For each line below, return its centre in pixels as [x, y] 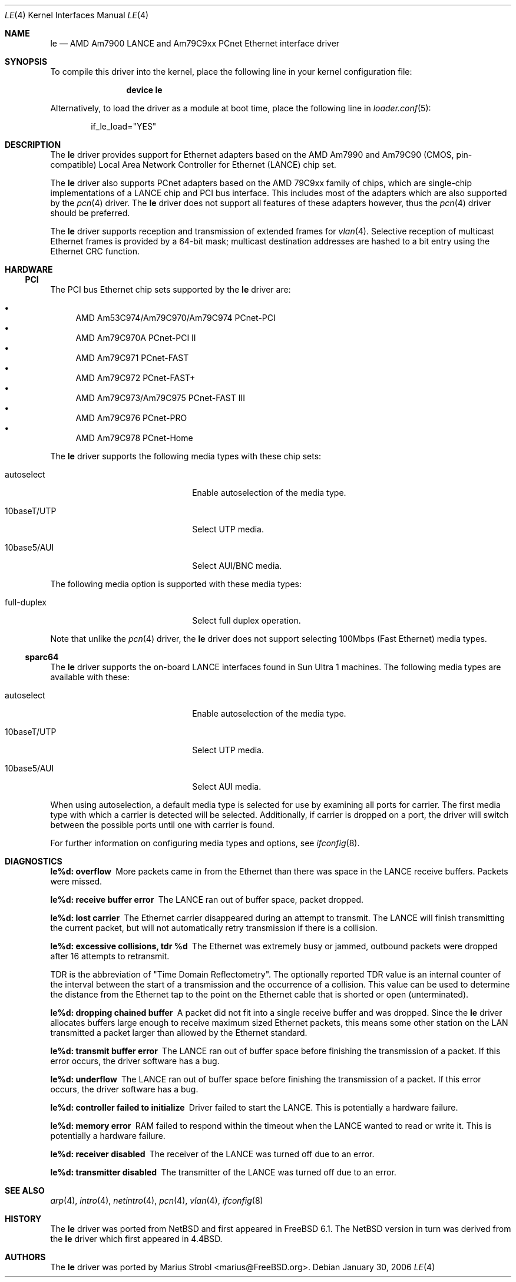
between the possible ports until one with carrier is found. [162, 825]
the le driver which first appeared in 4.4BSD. [136, 1239]
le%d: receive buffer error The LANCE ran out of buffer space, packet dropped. [207, 900]
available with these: [90, 677]
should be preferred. [90, 213]
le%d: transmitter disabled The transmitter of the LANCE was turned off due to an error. [223, 1172]
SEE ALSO [25, 1190]
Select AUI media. [227, 786]
